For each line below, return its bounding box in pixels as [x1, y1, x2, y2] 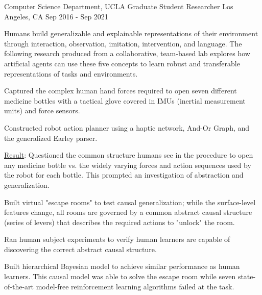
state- [237, 271, 256, 282]
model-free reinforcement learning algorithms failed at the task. [36, 281, 234, 291]
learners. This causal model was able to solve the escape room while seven [4, 271, 236, 282]
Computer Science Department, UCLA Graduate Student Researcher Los [4, 1, 233, 11]
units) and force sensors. [4, 105, 80, 116]
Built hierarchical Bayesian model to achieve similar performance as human [4, 261, 240, 272]
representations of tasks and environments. [4, 68, 138, 79]
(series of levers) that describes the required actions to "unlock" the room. [4, 216, 235, 227]
